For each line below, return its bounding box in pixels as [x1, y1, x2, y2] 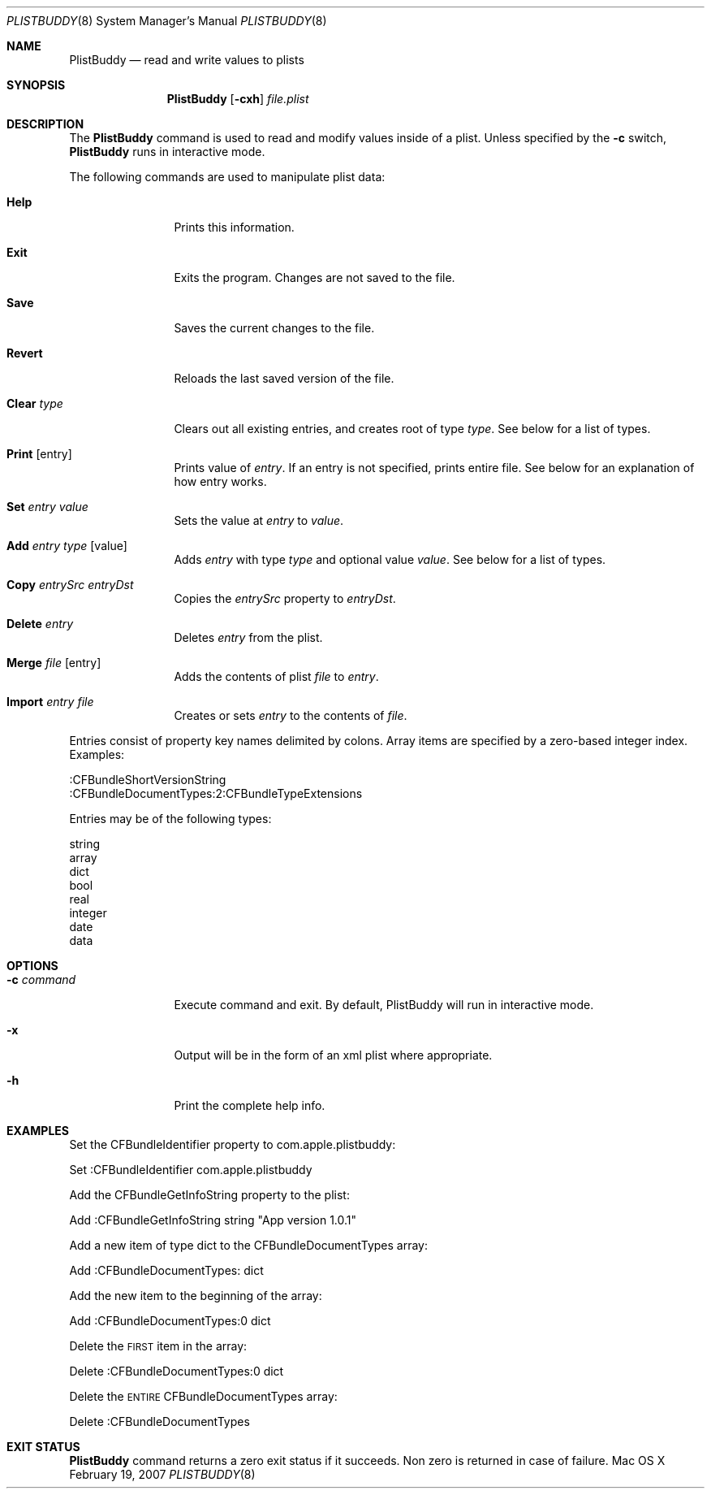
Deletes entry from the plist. [174, 630, 323, 644]
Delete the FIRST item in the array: [69, 1339, 248, 1353]
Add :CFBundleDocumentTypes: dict [69, 1263, 264, 1277]
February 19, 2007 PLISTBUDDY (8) [69, 1467, 256, 1481]
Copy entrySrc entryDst [6, 578, 134, 591]
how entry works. [174, 474, 267, 488]
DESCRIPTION [6, 117, 84, 131]
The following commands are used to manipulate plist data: [69, 170, 386, 184]
